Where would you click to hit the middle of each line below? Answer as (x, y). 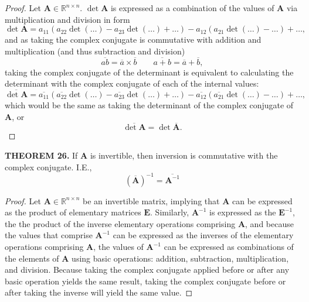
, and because (269, 223)
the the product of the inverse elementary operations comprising (120, 223)
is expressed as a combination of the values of (192, 8)
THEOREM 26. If (41, 155)
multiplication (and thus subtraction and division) (95, 51)
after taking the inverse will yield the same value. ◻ (99, 292)
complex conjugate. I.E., (48, 167)
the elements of (32, 258)
